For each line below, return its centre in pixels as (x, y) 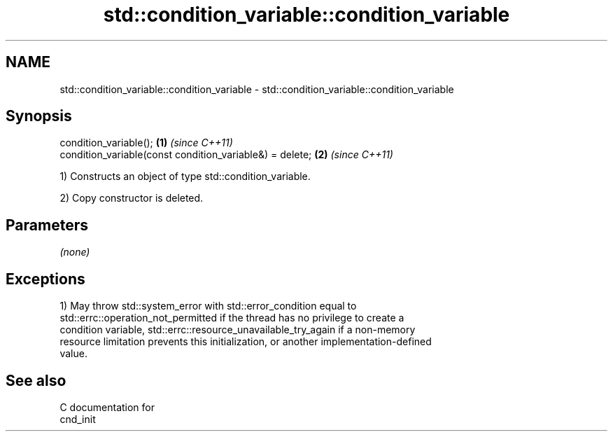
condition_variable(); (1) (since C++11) (146, 143)
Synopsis (39, 116)
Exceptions (45, 279)
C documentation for (107, 407)
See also (36, 380)
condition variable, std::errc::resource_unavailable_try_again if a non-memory (238, 330)
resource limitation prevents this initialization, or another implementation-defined (246, 342)
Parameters (47, 225)
